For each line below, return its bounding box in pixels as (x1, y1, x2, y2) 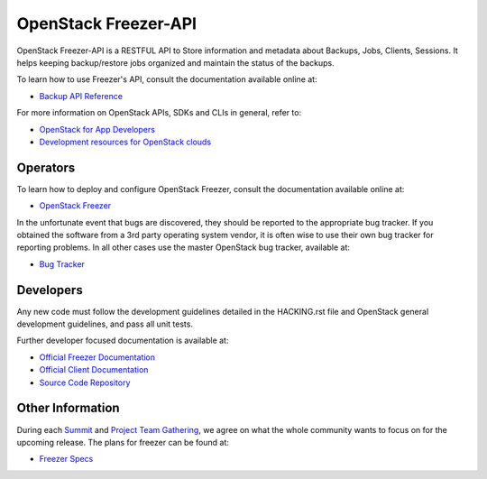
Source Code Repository (39, 377, 131, 388)
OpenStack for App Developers (39, 124, 155, 134)
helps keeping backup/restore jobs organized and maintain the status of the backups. (16, 57, 335, 68)
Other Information (16, 401, 121, 416)
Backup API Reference (39, 90, 124, 101)
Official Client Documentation (39, 364, 149, 375)
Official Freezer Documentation (39, 352, 156, 363)
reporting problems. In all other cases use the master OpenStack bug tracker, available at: (16, 242, 351, 253)
